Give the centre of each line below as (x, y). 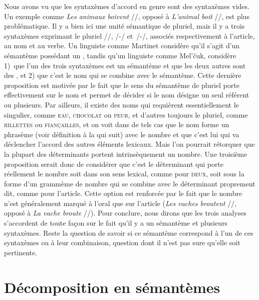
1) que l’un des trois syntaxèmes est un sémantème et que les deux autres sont (125, 65)
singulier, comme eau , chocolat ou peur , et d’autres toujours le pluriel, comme (126, 114)
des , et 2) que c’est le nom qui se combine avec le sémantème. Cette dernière (123, 75)
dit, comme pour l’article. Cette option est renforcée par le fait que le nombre (123, 193)
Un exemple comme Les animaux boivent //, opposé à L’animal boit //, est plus (127, 16)
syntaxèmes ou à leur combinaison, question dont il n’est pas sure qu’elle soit (122, 242)
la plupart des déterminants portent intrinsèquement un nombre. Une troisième (126, 154)
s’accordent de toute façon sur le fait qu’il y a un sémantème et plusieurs (116, 223)
